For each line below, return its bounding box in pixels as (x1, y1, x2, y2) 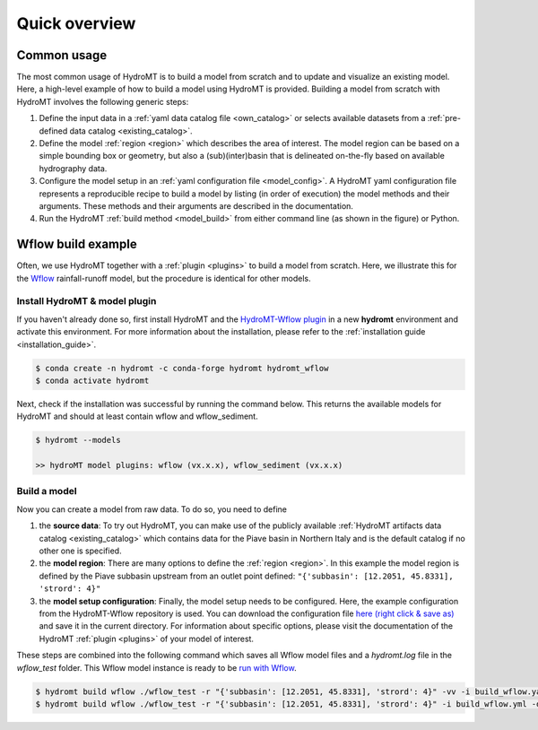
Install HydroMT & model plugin (16, 295, 157, 308)
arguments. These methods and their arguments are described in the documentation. (39, 200, 354, 211)
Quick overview (16, 13, 136, 33)
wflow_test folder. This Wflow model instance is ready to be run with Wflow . (16, 662, 297, 673)
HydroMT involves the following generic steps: (16, 96, 189, 107)
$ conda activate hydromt (35, 375, 150, 386)
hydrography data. (39, 162, 108, 174)
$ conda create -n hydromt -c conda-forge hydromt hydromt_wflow (35, 363, 329, 373)
